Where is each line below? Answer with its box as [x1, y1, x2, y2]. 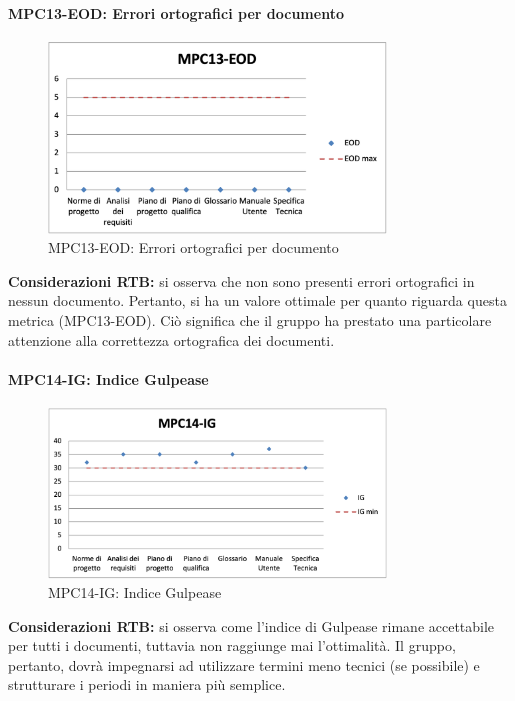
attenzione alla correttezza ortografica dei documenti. [8, 329, 335, 350]
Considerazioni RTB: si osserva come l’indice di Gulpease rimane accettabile [8, 615, 495, 636]
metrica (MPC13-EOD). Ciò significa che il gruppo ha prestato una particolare [8, 309, 492, 330]
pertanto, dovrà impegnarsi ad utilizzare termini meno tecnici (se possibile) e [8, 654, 480, 675]
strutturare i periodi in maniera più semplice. [8, 674, 286, 695]
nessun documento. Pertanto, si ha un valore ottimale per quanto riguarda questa [8, 290, 507, 311]
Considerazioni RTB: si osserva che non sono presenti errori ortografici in [8, 270, 475, 291]
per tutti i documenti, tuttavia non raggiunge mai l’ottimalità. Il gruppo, [8, 635, 456, 656]
